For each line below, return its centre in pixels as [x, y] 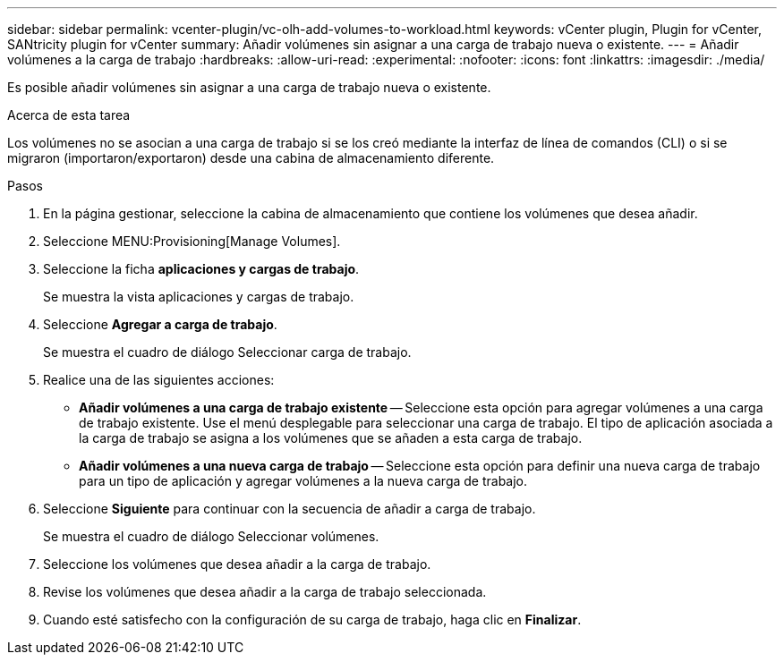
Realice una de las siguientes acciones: [159, 380]
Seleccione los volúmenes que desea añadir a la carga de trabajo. [237, 564]
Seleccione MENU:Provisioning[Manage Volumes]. [192, 241]
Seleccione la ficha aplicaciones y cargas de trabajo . [201, 269]
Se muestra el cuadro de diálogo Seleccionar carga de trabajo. [227, 352]
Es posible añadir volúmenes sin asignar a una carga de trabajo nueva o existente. [249, 87]
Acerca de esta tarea [69, 115]
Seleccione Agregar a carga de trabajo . [160, 324]
